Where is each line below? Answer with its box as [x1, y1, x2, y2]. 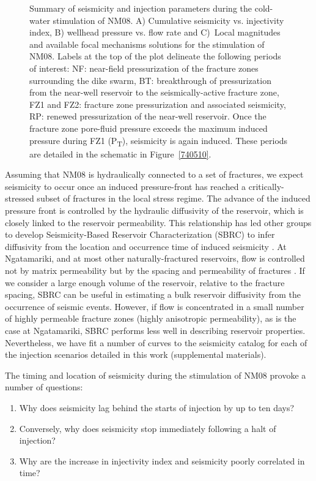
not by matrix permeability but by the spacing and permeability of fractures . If [5, 264, 305, 276]
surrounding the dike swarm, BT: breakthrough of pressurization [29, 74, 271, 86]
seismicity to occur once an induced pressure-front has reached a [5, 180, 246, 192]
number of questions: [5, 381, 83, 393]
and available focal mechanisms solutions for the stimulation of [29, 37, 265, 50]
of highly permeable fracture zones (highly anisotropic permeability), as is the [5, 312, 296, 325]
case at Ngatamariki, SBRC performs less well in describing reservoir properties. [5, 324, 306, 336]
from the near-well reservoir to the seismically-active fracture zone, [29, 86, 279, 99]
